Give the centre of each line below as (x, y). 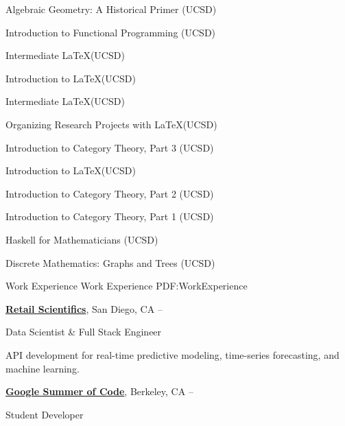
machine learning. (43, 368)
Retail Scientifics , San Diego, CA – (84, 308)
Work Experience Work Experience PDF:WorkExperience (127, 286)
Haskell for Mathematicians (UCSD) (82, 239)
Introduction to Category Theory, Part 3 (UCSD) (110, 147)
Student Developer (45, 414)
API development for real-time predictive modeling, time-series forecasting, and (172, 354)
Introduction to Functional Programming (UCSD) (111, 32)
